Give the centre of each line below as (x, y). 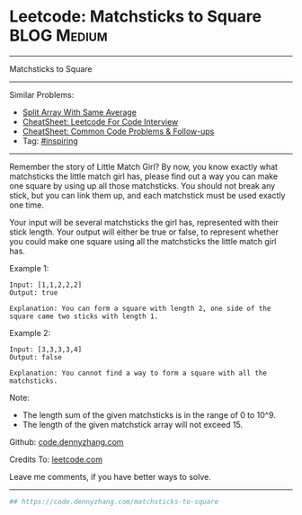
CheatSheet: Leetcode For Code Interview (100, 121)
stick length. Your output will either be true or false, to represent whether (144, 232)
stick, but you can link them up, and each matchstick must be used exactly (147, 195)
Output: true (34, 293)
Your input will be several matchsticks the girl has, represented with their (144, 222)
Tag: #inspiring (50, 140)
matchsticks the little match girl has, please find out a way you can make (144, 176)
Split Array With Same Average (80, 112)
